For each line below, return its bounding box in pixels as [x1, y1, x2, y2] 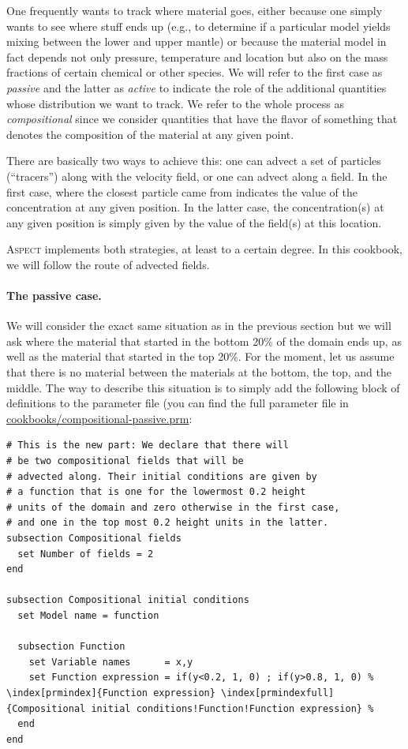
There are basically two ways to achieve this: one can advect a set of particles [6, 152, 381, 169]
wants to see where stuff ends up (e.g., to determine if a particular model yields [6, 17, 391, 34]
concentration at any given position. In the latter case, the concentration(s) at [6, 199, 384, 215]
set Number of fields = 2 [17, 548, 154, 560]
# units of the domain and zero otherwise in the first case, [6, 501, 340, 513]
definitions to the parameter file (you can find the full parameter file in [6, 395, 349, 411]
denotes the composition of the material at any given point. [6, 125, 294, 142]
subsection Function [17, 641, 125, 653]
